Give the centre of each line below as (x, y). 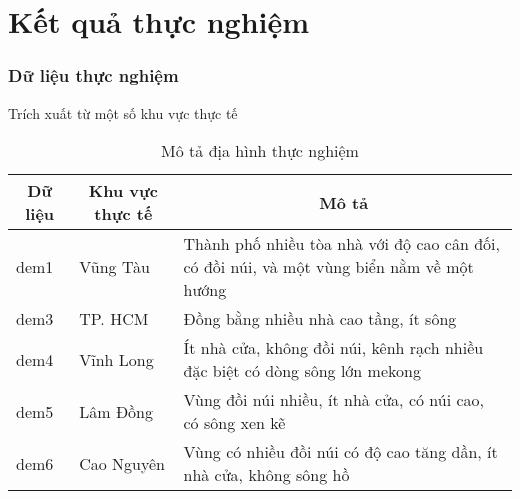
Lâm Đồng (116, 411)
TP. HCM (114, 319)
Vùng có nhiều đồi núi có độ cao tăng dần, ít (340, 452)
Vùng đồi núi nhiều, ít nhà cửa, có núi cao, (333, 400)
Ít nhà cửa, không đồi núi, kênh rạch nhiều (333, 348)
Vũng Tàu (115, 267)
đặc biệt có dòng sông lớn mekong (302, 371)
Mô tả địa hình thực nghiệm (260, 151)
